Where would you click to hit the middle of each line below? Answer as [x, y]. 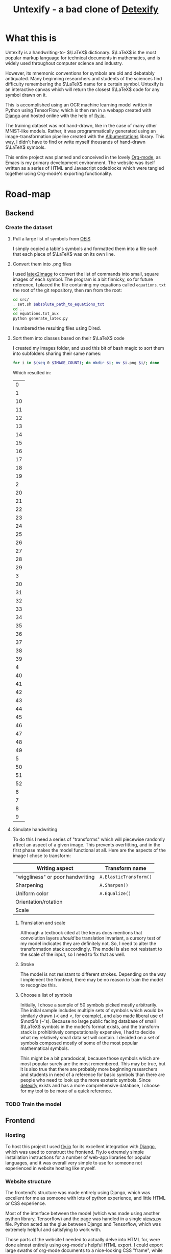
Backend [20, 213]
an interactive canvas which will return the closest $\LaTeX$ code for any [82, 89]
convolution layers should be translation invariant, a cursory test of [90, 938]
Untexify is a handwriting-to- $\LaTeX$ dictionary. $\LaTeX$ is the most [81, 52]
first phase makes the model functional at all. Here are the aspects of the [89, 850]
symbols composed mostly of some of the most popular [79, 1043]
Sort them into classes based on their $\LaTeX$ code [69, 338]
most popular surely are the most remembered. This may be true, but [93, 1064]
